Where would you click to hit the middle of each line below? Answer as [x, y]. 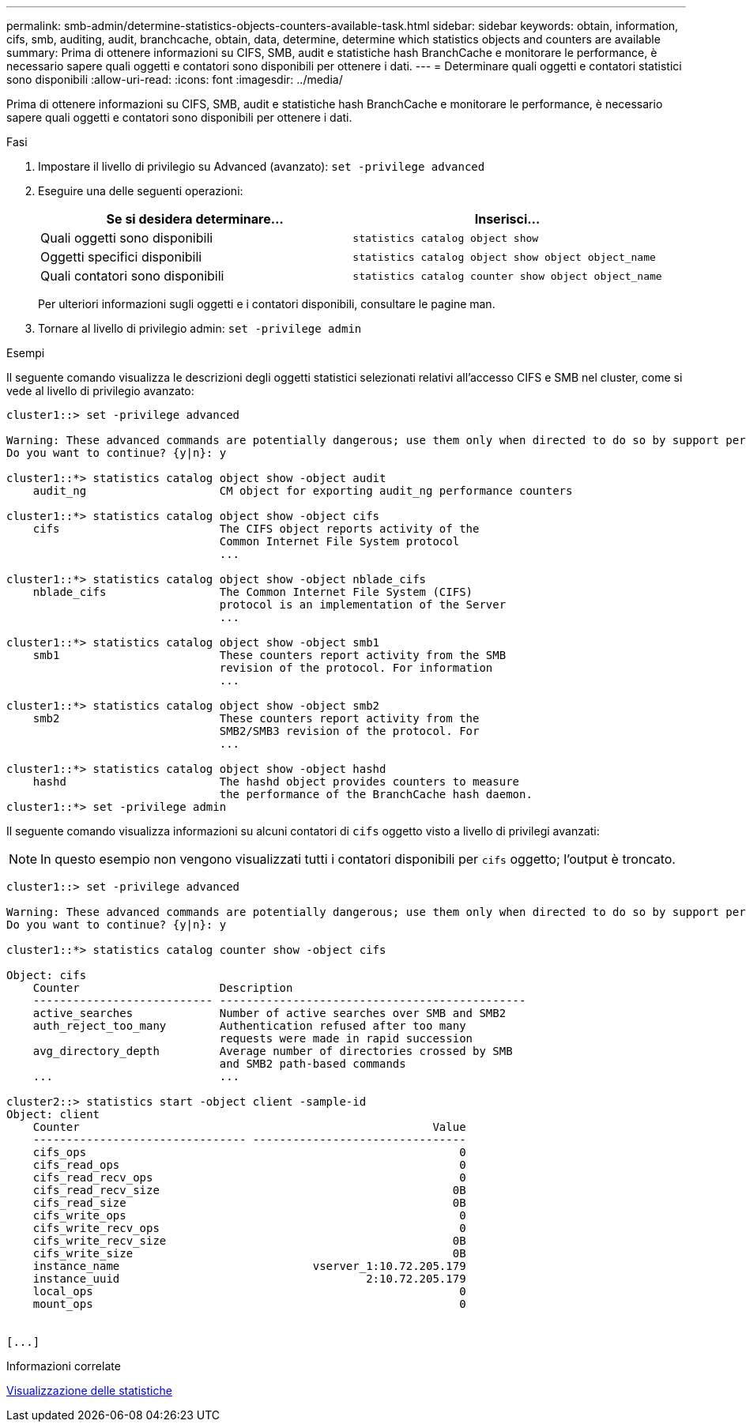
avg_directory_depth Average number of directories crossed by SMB [273, 1051]
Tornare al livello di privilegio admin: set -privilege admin [200, 328]
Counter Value [249, 1127]
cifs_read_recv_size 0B [249, 1190]
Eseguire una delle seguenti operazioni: [141, 191]
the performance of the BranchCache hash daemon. [376, 794]
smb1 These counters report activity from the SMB [269, 655]
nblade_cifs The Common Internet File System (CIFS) [253, 592]
